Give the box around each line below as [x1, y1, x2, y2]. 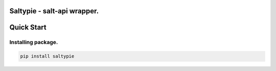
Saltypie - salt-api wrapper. [9, 7, 99, 15]
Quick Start [9, 23, 47, 32]
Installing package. [9, 39, 58, 46]
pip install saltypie [20, 54, 75, 59]
